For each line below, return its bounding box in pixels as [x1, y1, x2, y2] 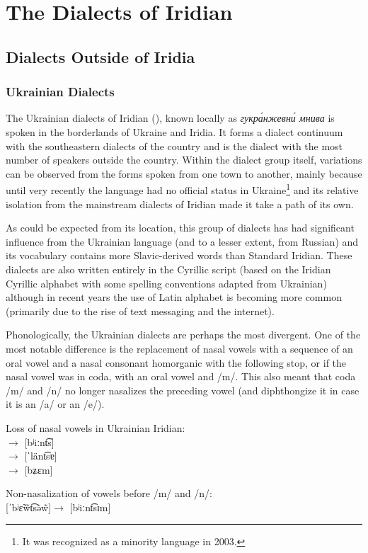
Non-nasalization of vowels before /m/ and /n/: [6, 486, 212, 501]
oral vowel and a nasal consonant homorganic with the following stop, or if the [6, 355, 347, 370]
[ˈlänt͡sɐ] [24, 448, 57, 463]
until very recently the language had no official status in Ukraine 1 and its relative [6, 181, 359, 197]
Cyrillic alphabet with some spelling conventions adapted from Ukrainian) [6, 275, 327, 290]
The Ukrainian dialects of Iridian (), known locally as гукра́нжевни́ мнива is [6, 110, 335, 125]
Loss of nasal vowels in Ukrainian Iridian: [6, 420, 185, 435]
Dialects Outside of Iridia [6, 45, 195, 67]
